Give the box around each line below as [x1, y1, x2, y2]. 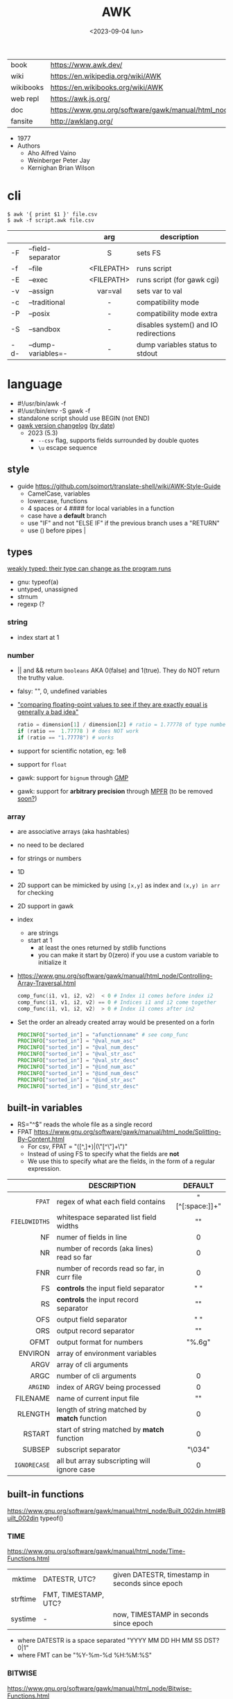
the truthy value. [17, 674, 64, 682]
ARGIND [28, 1384, 51, 1391]
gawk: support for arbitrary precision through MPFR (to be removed [17, 787, 214, 795]
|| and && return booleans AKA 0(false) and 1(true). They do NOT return [17, 666, 221, 674]
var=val [96, 286, 122, 295]
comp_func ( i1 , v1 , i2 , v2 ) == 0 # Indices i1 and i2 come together [17, 999, 217, 1006]
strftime [10, 1594, 37, 1604]
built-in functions [7, 1488, 85, 1500]
